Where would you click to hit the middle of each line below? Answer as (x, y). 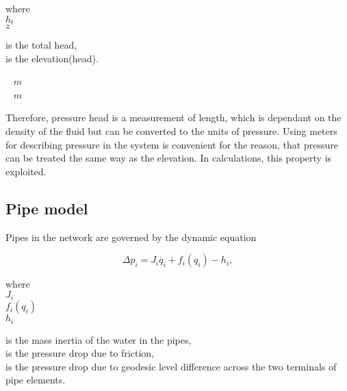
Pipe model (47, 208)
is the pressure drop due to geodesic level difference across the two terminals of (171, 366)
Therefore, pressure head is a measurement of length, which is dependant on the (173, 117)
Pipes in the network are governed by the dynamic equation (131, 237)
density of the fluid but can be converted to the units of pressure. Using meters (171, 131)
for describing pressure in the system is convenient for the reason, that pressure (172, 144)
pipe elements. (36, 380)
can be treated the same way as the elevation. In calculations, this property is (169, 158)
